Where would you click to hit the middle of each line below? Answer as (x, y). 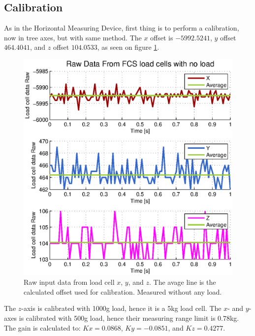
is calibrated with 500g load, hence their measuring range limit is (117, 318)
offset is (162, 37)
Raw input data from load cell (69, 282)
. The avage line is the (183, 282)
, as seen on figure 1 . (128, 47)
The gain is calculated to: (42, 327)
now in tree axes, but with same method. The (73, 37)
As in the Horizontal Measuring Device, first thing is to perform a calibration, (122, 28)
